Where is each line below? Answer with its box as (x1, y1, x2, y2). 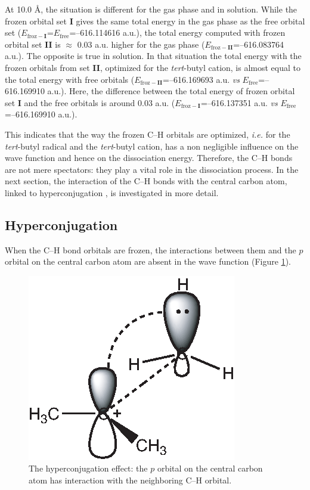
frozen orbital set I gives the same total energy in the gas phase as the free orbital (5, 14, 305, 27)
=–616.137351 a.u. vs (200, 96, 278, 108)
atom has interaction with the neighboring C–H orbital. (29, 474, 232, 486)
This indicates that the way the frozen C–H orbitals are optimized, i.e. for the (5, 128, 290, 140)
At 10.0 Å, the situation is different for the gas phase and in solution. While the (5, 3, 297, 15)
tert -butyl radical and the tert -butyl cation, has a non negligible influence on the (5, 139, 299, 152)
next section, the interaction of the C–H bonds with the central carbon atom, (5, 175, 287, 187)
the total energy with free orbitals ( (5, 73, 135, 85)
